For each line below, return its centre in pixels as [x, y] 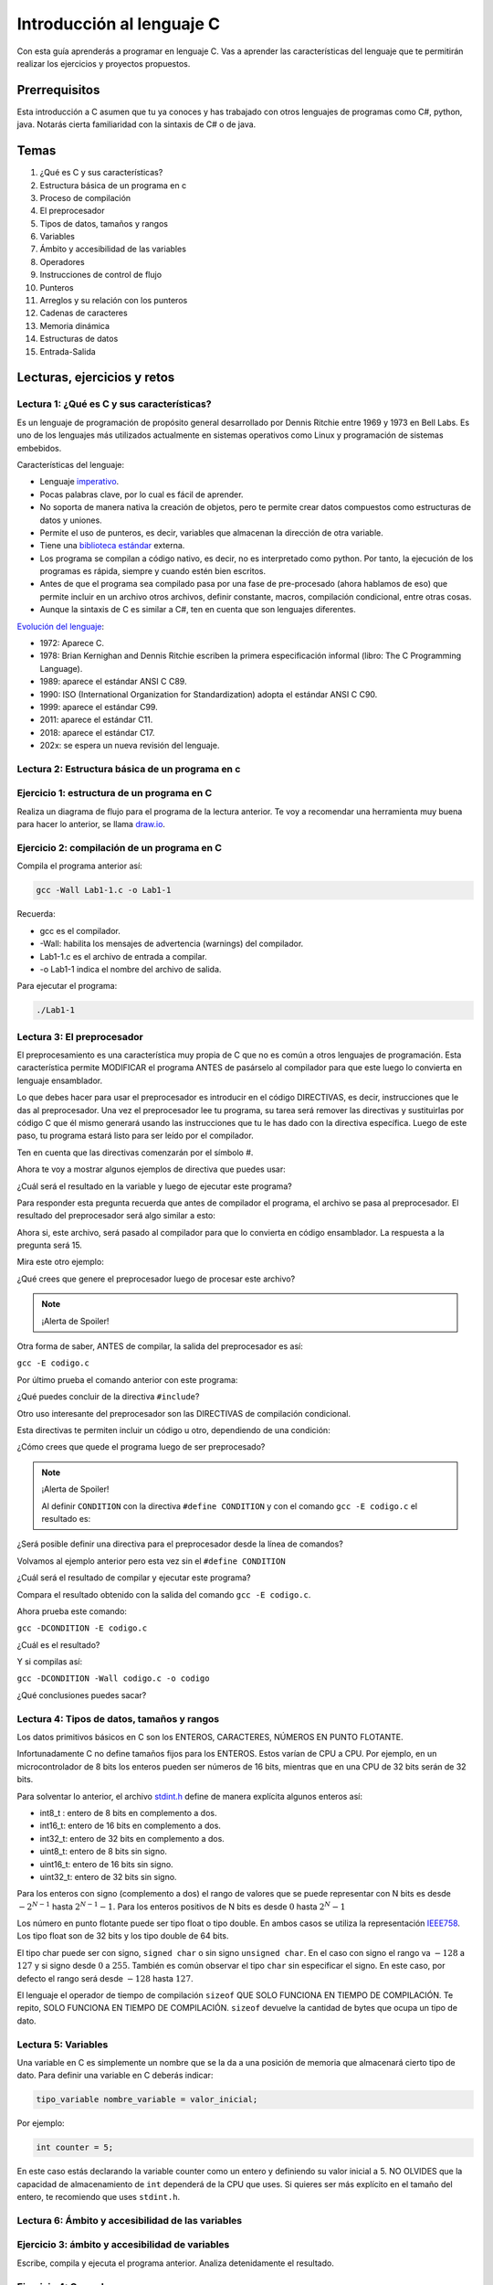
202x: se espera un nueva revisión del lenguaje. [130, 746]
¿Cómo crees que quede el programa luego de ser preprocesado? [141, 1447]
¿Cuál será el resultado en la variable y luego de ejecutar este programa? [154, 1186]
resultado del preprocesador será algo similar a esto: [116, 1216]
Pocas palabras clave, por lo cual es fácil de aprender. [142, 494]
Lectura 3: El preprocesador [80, 1036]
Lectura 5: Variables [63, 2045]
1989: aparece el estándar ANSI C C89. [113, 682]
